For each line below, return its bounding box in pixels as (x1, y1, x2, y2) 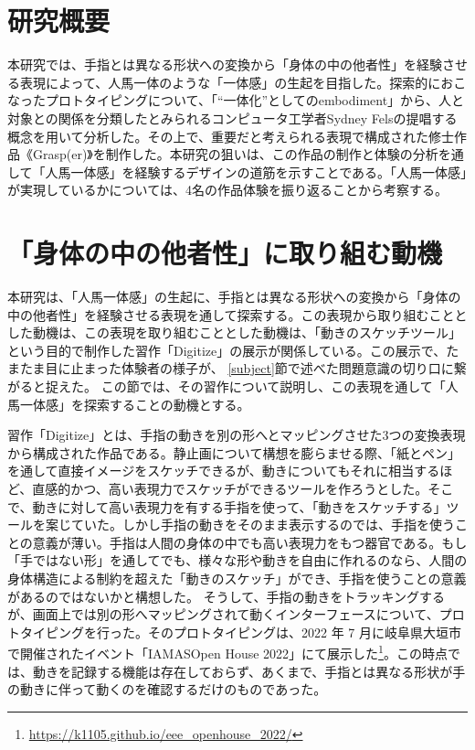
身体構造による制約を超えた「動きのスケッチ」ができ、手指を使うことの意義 (7, 568, 467, 587)
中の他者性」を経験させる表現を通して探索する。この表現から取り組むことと (7, 305, 468, 324)
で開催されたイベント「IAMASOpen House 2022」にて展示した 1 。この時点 (7, 641, 448, 662)
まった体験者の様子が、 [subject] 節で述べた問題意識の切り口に (83, 359, 454, 378)
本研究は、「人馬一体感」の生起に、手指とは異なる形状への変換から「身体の (7, 287, 461, 305)
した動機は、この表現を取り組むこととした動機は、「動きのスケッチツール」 (7, 323, 461, 342)
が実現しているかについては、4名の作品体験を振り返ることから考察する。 (7, 180, 448, 199)
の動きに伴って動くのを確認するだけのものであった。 (7, 680, 327, 699)
